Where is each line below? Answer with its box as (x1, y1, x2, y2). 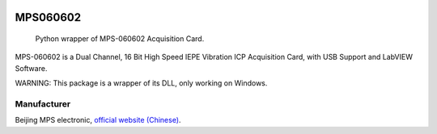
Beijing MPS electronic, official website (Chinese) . (15, 115, 181, 125)
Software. (15, 63, 48, 73)
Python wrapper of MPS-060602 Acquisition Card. (35, 34, 205, 44)
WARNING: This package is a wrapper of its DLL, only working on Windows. (15, 78, 268, 88)
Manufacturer (15, 98, 71, 109)
